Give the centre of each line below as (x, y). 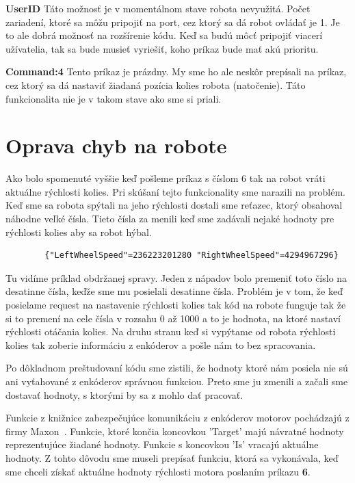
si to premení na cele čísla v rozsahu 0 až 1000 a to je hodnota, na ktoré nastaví (173, 318)
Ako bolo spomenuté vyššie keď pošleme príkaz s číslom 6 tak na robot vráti (166, 178)
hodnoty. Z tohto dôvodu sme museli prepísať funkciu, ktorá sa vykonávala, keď (172, 457)
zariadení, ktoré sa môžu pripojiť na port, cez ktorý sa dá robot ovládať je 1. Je (173, 22)
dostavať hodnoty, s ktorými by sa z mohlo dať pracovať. (124, 394)
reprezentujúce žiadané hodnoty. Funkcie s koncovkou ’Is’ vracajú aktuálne (162, 444)
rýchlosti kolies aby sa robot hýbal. (79, 232)
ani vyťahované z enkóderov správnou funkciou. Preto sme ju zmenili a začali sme (177, 381)
